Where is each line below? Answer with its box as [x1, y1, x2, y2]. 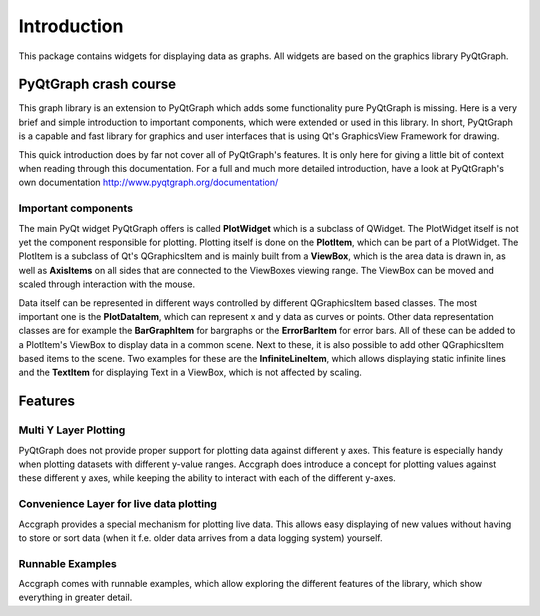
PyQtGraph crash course [18, 76, 177, 93]
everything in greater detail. [18, 591, 133, 604]
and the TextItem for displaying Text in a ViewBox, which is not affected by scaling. [18, 366, 362, 379]
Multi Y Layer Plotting [18, 423, 126, 437]
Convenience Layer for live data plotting [18, 497, 217, 511]
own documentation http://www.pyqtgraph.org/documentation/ [18, 176, 279, 189]
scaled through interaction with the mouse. [18, 278, 195, 290]
